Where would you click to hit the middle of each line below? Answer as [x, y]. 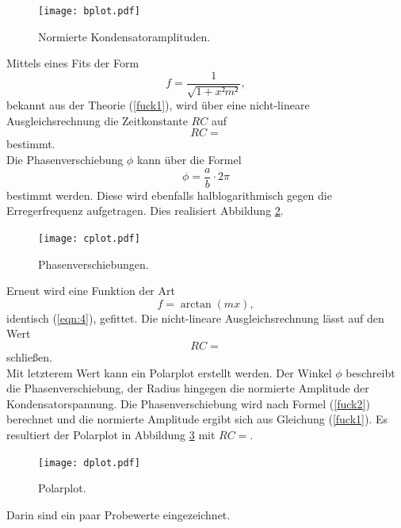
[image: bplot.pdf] [89, 11]
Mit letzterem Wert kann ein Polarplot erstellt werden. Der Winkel [169, 372]
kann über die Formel [189, 160]
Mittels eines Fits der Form [73, 63]
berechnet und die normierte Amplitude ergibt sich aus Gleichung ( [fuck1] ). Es [197, 419]
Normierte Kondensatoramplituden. [124, 36]
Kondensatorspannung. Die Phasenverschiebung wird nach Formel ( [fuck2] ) [188, 403]
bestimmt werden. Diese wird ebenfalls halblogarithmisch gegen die [169, 195]
